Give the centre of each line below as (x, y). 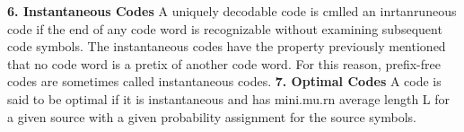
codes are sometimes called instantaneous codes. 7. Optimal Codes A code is (224, 81)
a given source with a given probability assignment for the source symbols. (212, 116)
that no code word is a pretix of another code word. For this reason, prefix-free (224, 63)
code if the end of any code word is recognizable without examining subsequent (225, 28)
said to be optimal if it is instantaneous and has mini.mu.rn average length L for (229, 98)
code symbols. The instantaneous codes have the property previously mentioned (227, 46)
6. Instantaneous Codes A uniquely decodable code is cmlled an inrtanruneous (232, 11)
